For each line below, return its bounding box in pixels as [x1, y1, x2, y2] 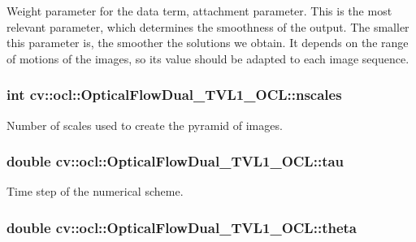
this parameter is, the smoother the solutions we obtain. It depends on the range [6, 34, 409, 51]
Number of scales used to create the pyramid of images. [6, 116, 283, 133]
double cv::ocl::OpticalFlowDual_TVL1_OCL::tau [6, 151, 344, 171]
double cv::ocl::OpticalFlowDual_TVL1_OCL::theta [6, 217, 357, 237]
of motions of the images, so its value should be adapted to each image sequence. [6, 50, 409, 67]
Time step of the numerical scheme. [6, 183, 184, 200]
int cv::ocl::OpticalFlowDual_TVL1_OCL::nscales [6, 84, 342, 105]
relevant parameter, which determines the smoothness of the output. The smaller [6, 18, 409, 35]
